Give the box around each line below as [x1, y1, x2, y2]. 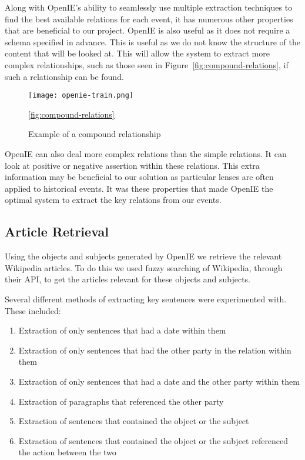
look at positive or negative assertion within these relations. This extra [5, 159, 260, 171]
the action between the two [18, 446, 116, 458]
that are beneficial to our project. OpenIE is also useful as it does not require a [5, 24, 290, 36]
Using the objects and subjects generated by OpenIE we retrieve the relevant [5, 250, 282, 262]
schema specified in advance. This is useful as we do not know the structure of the [5, 35, 301, 48]
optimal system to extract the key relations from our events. [5, 194, 222, 206]
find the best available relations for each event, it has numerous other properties [5, 12, 293, 25]
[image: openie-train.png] [28, 91, 133, 100]
